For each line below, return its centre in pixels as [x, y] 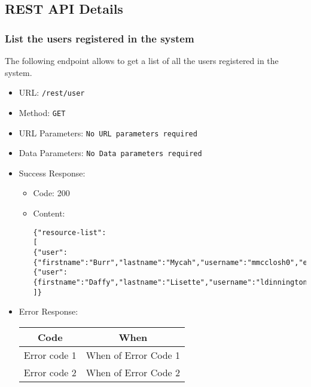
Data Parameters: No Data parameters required [110, 153]
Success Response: [52, 173]
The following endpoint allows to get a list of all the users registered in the [142, 60]
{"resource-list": [70, 232]
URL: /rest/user [52, 92]
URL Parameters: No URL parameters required [108, 132]
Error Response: [48, 311]
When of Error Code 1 [133, 355]
